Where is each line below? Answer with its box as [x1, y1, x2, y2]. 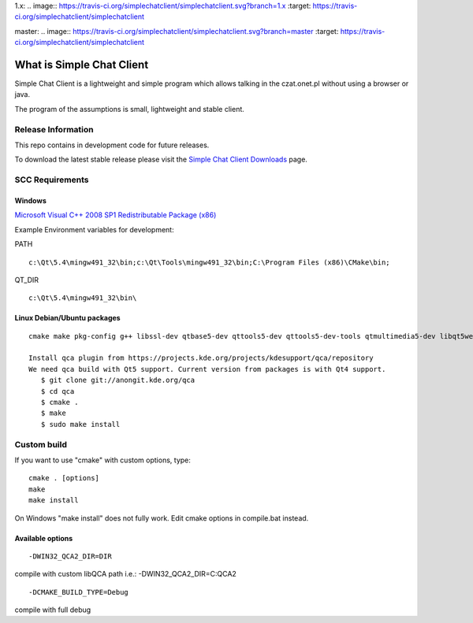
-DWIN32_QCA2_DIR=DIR [28, 551, 112, 561]
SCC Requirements [14, 174, 89, 185]
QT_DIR [14, 275, 39, 284]
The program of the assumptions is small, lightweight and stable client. [14, 104, 244, 113]
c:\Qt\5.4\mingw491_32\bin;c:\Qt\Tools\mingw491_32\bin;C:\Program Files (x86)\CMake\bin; [28, 258, 390, 267]
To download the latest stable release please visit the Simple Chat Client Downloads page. [14, 154, 307, 165]
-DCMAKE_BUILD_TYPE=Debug [28, 588, 129, 596]
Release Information [14, 124, 94, 135]
